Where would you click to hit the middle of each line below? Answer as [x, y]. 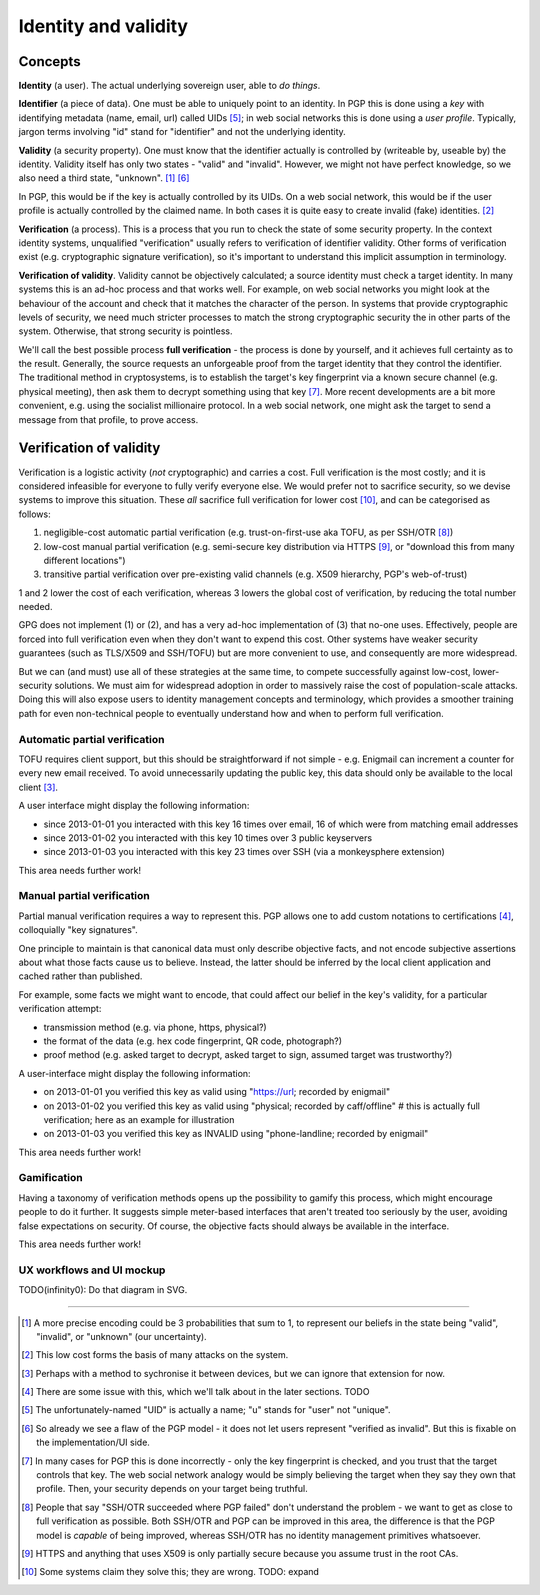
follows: [34, 514]
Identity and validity [103, 26]
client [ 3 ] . [38, 787]
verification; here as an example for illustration [139, 1119]
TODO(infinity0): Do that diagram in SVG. [103, 1290]
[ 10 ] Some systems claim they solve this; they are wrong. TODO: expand [170, 1572]
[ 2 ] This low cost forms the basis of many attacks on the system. [155, 1355]
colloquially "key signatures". [78, 930]
